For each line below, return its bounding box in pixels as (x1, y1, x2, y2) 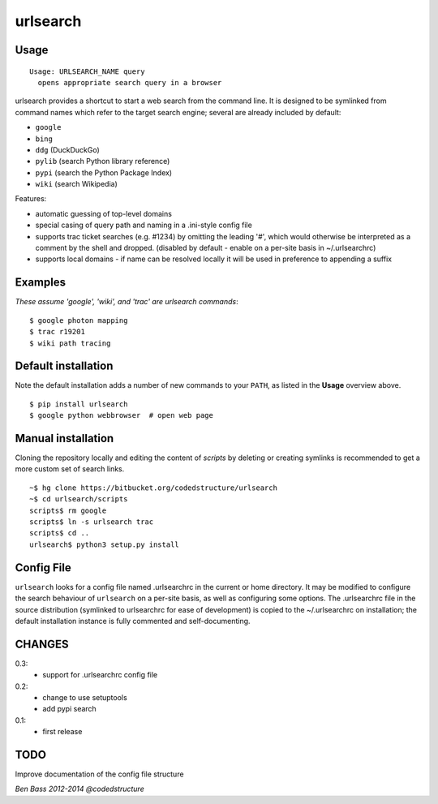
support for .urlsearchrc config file (42, 670, 158, 680)
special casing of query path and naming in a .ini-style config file (35, 220, 253, 230)
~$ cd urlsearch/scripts (29, 495, 128, 504)
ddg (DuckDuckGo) (35, 144, 101, 154)
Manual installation (15, 432, 114, 445)
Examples (15, 276, 67, 290)
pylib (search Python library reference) (35, 157, 170, 166)
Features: (15, 194, 47, 204)
